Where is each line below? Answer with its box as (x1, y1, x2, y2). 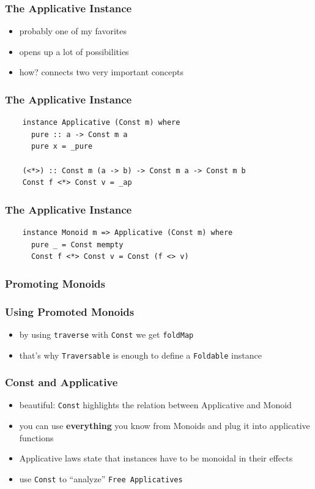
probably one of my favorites (19, 24, 127, 37)
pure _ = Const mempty (31, 240, 124, 249)
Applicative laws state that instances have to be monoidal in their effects (19, 452, 293, 465)
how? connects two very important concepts (19, 65, 183, 78)
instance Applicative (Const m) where (22, 118, 180, 127)
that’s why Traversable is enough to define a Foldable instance (19, 348, 262, 361)
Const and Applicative (5, 375, 118, 390)
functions (19, 431, 54, 444)
